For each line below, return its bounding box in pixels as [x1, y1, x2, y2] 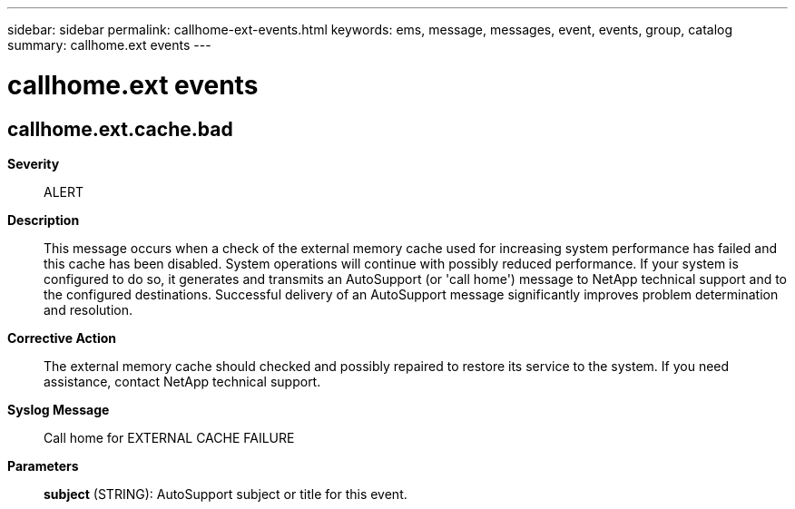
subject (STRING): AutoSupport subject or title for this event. [44, 485, 407, 502]
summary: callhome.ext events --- [7, 37, 211, 53]
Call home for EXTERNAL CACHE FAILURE [44, 429, 295, 445]
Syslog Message [7, 401, 110, 417]
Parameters [7, 457, 79, 474]
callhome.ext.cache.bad [7, 117, 233, 141]
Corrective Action [7, 329, 116, 346]
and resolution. [44, 301, 132, 318]
